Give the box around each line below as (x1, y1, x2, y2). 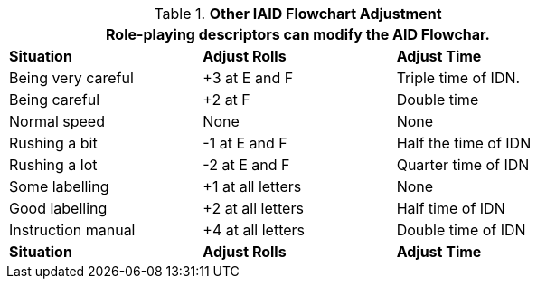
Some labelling (9, 177, 109, 195)
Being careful (9, 91, 100, 109)
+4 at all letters (203, 221, 306, 239)
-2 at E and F (203, 156, 290, 174)
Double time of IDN (396, 221, 526, 239)
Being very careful (9, 69, 134, 87)
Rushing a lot (9, 156, 98, 174)
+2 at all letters (203, 199, 304, 217)
